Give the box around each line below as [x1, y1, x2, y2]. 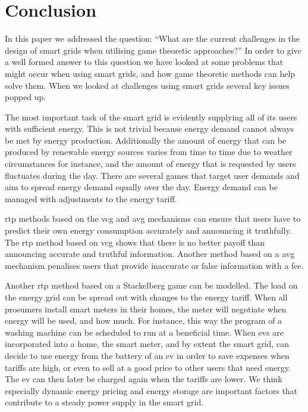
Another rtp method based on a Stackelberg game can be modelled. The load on [5, 279, 298, 292]
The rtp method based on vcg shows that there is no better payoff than [5, 236, 265, 248]
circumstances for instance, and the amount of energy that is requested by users [5, 157, 296, 170]
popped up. [5, 91, 46, 103]
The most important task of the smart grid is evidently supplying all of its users [5, 110, 297, 123]
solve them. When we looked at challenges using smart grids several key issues [5, 79, 290, 91]
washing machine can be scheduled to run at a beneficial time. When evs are [5, 326, 284, 338]
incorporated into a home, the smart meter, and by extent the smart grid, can [5, 337, 289, 350]
